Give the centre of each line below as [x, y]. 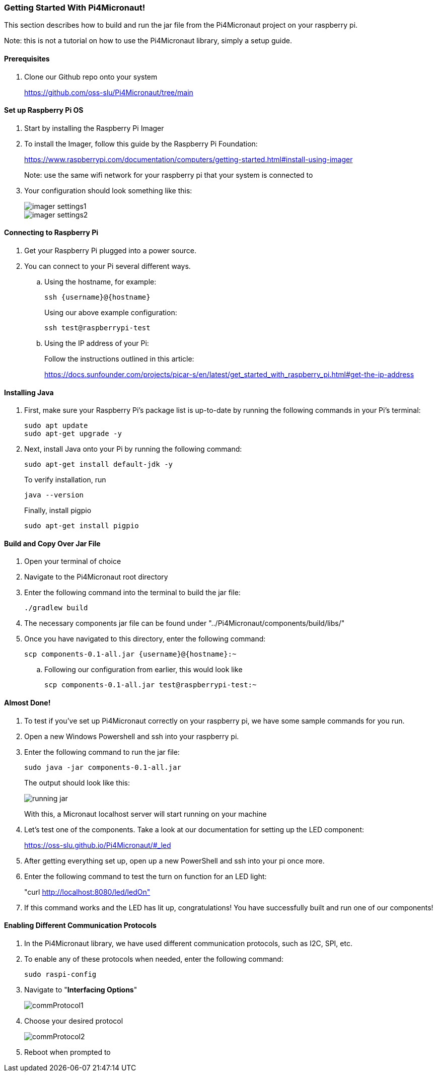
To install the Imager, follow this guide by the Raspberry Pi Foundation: [141, 144]
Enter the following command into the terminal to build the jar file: [132, 593]
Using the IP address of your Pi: [97, 343]
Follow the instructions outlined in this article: [119, 359]
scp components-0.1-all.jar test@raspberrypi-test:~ [151, 685]
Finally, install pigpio [58, 511]
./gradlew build [56, 608]
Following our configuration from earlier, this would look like [143, 670]
